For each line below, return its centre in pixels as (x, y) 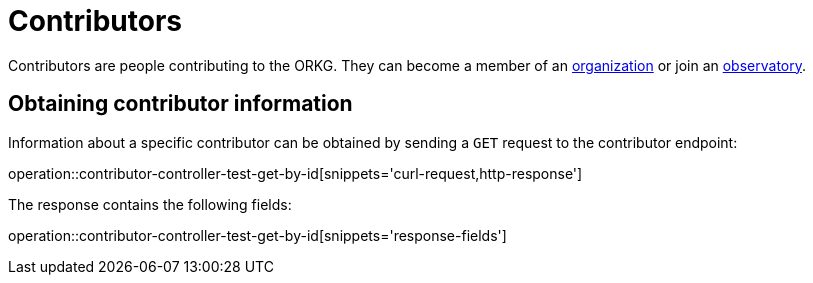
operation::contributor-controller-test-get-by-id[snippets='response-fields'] (257, 235)
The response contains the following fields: (150, 204)
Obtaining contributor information (180, 104)
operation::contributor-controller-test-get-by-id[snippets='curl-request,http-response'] (295, 173)
